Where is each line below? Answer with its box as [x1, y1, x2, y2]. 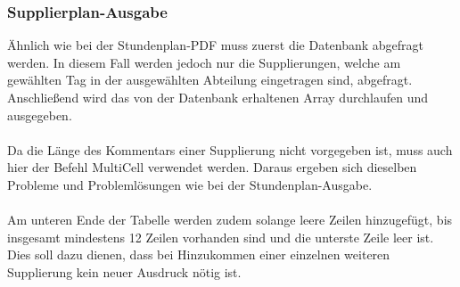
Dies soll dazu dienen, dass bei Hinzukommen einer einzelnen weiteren [7, 245, 390, 264]
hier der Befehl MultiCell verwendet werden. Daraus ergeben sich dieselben [7, 158, 417, 176]
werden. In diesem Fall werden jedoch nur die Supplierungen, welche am [7, 53, 401, 71]
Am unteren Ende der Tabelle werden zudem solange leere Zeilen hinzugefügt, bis [7, 210, 453, 229]
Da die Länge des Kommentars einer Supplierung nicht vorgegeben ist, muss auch [7, 140, 453, 159]
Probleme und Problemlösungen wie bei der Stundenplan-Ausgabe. [7, 175, 373, 193]
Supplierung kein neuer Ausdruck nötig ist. [7, 262, 242, 281]
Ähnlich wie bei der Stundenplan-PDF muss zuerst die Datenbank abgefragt [7, 36, 424, 54]
